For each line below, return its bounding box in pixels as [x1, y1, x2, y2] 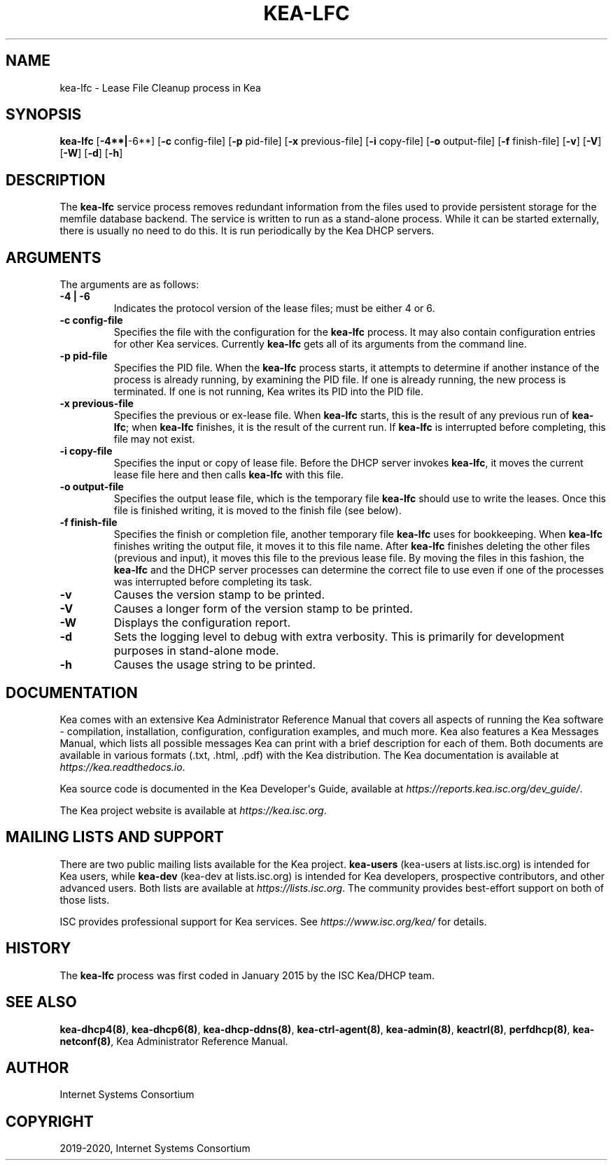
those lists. [59, 893, 110, 906]
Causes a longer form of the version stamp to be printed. [113, 602, 413, 616]
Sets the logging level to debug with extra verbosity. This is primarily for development [113, 630, 565, 644]
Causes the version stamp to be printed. [113, 588, 325, 602]
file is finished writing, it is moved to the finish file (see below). [113, 504, 402, 517]
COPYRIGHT [6, 1112, 94, 1130]
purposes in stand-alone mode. [113, 644, 279, 658]
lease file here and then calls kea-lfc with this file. [113, 469, 344, 481]
